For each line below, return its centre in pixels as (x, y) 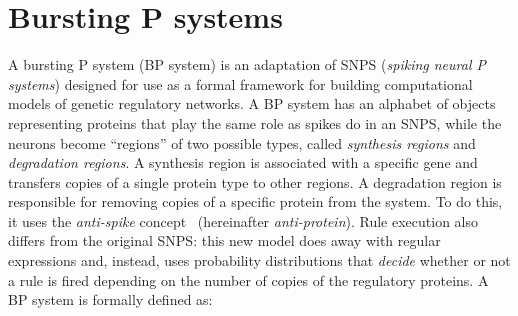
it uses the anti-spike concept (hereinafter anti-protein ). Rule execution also (243, 220)
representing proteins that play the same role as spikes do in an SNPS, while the (255, 122)
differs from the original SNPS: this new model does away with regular (224, 240)
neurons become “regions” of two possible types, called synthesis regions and (242, 142)
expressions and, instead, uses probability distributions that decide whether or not (259, 260)
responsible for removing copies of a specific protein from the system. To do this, (255, 201)
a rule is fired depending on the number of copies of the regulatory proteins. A (248, 279)
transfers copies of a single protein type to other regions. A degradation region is (255, 181)
